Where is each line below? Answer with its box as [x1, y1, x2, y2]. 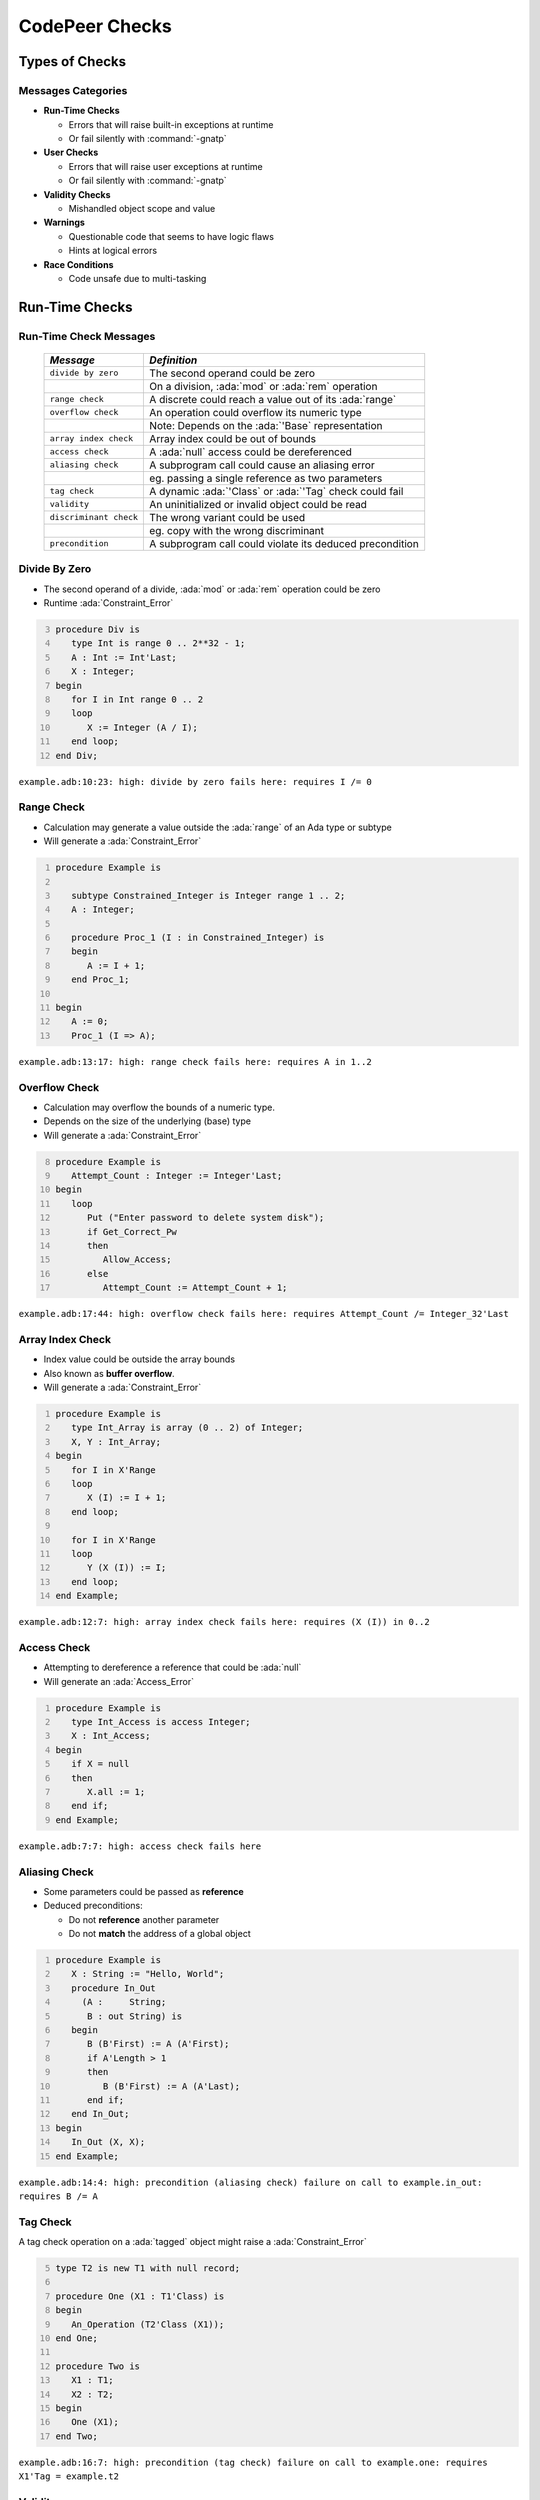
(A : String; [81, 1996, 167, 2008]
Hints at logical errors [68, 245, 158, 257]
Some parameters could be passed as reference [43, 1885, 244, 1897]
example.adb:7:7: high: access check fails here [18, 1840, 262, 1852]
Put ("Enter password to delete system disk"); [86, 1212, 325, 1224]
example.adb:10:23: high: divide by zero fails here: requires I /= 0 [18, 776, 372, 787]
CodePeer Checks [18, 15, 172, 37]
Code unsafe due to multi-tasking [68, 273, 207, 284]
